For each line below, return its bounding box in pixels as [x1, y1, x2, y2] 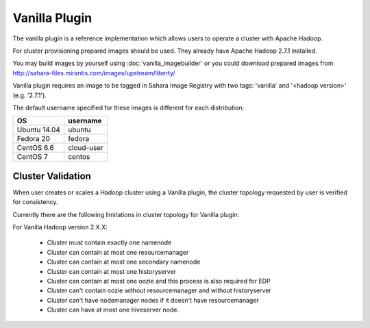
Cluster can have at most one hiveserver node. [47, 305, 180, 314]
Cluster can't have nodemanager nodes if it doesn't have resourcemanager [47, 296, 260, 304]
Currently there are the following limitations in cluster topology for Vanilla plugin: [12, 210, 240, 218]
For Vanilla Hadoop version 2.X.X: [12, 223, 108, 231]
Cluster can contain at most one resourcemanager [47, 248, 189, 256]
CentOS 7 [16, 152, 48, 162]
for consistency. [12, 198, 58, 206]
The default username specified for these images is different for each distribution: [12, 103, 245, 112]
